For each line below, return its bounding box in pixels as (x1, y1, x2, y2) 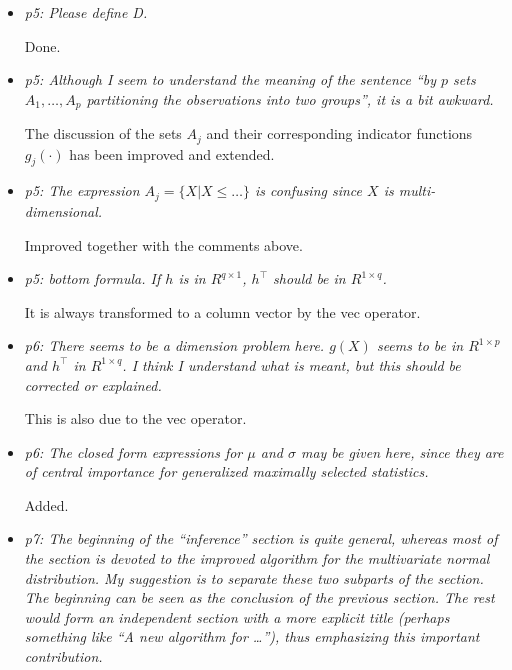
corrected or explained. (24, 374, 162, 395)
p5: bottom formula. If (24, 268, 161, 289)
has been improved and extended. (69, 143, 275, 164)
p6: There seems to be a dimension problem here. (24, 335, 325, 356)
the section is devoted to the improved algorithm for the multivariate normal (24, 548, 490, 569)
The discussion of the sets (24, 123, 182, 144)
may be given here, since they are (300, 441, 504, 462)
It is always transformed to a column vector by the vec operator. (24, 301, 421, 322)
